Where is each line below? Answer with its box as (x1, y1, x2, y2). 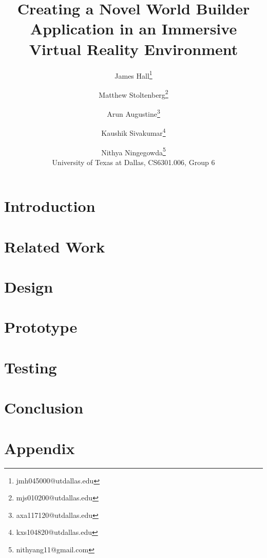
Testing (4, 356, 57, 377)
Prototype (4, 316, 78, 337)
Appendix (4, 437, 75, 458)
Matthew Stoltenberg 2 (99, 87, 168, 100)
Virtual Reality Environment (29, 38, 238, 59)
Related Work (4, 236, 105, 257)
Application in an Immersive (30, 18, 237, 39)
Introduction (4, 195, 96, 217)
